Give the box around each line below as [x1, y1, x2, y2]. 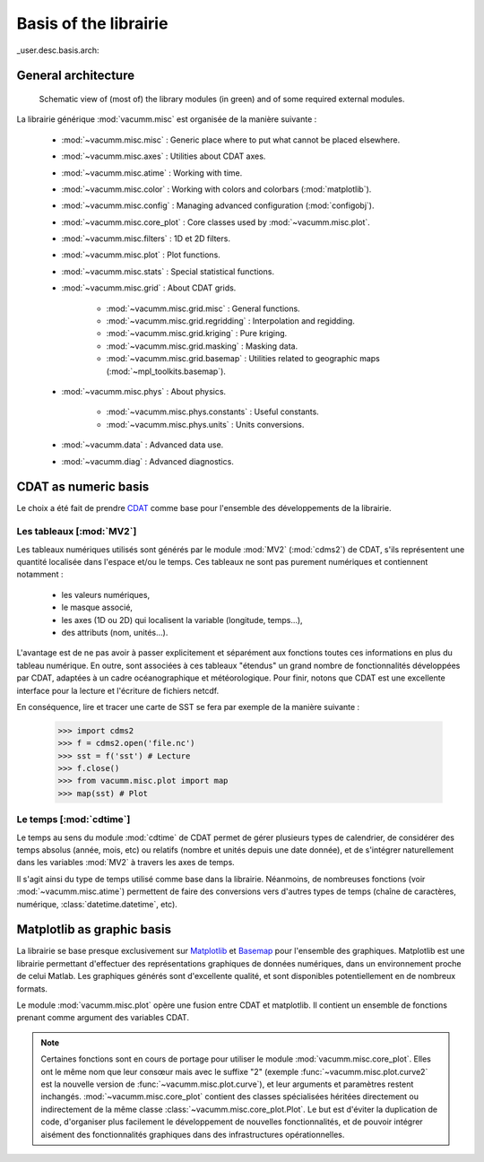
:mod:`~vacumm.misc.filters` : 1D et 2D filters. [61, 233, 230, 244]
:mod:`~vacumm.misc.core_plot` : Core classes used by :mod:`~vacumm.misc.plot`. [61, 216, 371, 228]
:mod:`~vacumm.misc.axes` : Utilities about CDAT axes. [61, 151, 266, 161]
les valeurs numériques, [61, 589, 151, 600]
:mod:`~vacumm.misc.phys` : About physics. [61, 386, 227, 396]
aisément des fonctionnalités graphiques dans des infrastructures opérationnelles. [40, 1129, 345, 1140]
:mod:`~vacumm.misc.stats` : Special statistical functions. [61, 265, 275, 277]
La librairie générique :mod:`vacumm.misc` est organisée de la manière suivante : [16, 114, 317, 125]
